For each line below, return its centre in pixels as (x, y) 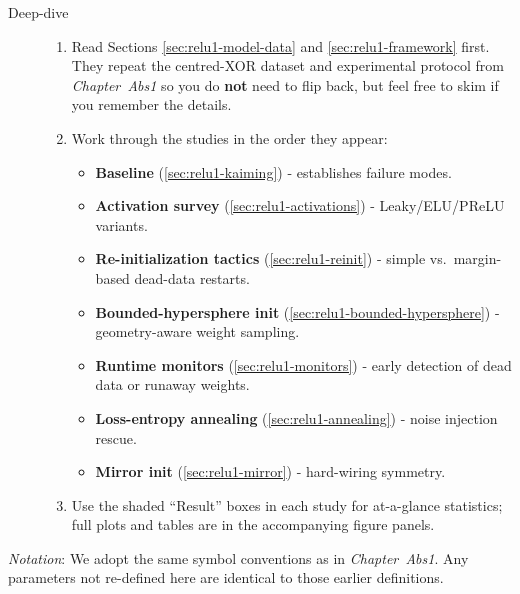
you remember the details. (151, 104)
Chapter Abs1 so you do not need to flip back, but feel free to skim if (285, 84)
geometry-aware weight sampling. (197, 331)
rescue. (116, 437)
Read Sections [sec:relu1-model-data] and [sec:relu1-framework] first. (280, 45)
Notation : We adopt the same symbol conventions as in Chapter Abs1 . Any (238, 557)
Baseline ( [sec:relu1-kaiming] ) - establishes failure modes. (273, 171)
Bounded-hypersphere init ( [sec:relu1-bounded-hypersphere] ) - (297, 311)
